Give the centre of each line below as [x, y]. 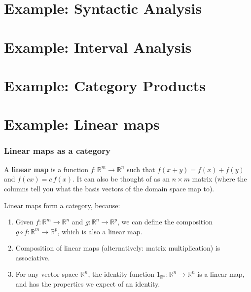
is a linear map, [221, 274]
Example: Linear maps [82, 124]
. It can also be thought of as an [121, 179]
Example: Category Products [105, 85]
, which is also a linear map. [100, 231]
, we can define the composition [165, 222]
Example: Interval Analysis [98, 47]
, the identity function [121, 274]
